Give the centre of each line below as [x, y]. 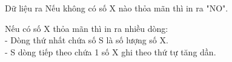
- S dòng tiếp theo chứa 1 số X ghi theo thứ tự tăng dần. [111, 51]
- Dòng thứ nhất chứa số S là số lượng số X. [87, 40]
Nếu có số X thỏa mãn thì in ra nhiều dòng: [87, 28]
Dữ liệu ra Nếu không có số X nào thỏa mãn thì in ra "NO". [117, 8]
